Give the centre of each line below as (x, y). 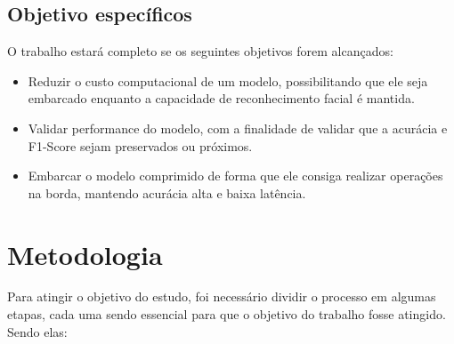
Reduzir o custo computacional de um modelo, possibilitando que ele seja (228, 80)
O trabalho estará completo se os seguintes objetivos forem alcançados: (200, 51)
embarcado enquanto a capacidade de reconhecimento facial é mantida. (221, 98)
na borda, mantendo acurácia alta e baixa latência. (167, 192)
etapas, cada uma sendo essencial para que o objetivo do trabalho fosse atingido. (227, 314)
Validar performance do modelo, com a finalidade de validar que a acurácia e (238, 128)
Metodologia (85, 254)
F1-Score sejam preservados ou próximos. (140, 145)
